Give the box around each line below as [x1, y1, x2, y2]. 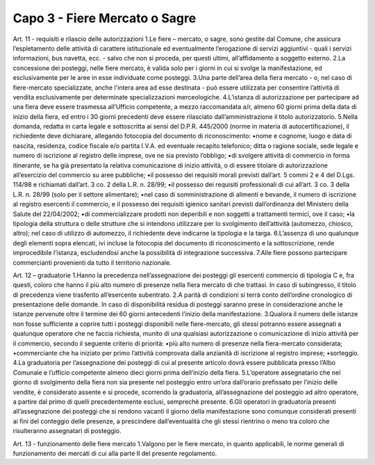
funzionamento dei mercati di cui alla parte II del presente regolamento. [12, 449, 217, 457]
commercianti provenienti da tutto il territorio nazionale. [12, 258, 172, 267]
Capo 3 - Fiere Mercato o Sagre [12, 10, 197, 26]
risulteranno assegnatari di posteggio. [12, 427, 122, 435]
